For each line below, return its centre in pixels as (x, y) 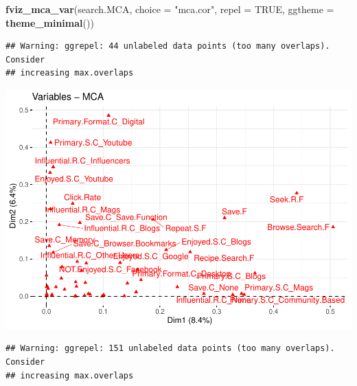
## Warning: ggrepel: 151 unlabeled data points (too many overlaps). (170, 349)
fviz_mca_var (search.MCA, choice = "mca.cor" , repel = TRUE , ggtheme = (170, 9)
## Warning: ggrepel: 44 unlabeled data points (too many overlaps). (168, 46)
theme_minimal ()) (50, 22)
